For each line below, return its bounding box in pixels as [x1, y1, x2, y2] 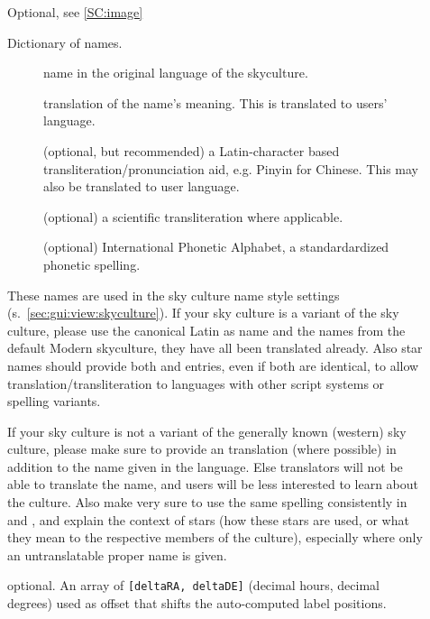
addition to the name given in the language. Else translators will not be [7, 457, 403, 476]
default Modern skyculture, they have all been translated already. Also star [7, 338, 423, 357]
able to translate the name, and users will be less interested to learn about [7, 475, 418, 494]
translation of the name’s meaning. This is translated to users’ [43, 93, 388, 112]
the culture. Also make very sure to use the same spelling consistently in [7, 493, 407, 512]
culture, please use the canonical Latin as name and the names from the [7, 320, 406, 339]
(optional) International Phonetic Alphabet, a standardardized [43, 237, 389, 256]
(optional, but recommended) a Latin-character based [43, 141, 340, 160]
